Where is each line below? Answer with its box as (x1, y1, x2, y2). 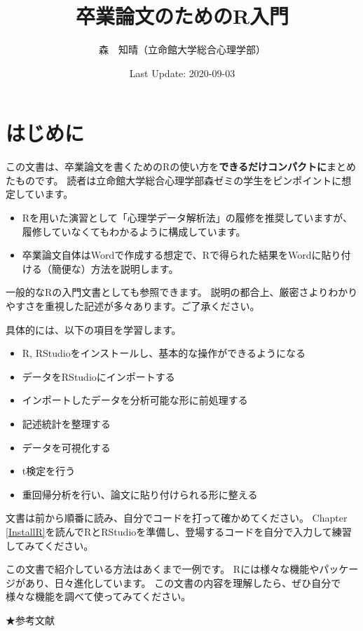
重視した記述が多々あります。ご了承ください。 (44, 299, 260, 313)
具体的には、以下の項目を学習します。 (6, 322, 181, 337)
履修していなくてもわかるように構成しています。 (22, 224, 246, 238)
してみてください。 (6, 538, 94, 552)
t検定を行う (22, 463, 76, 478)
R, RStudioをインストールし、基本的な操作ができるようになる (22, 346, 306, 360)
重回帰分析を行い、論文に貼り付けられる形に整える (22, 487, 258, 501)
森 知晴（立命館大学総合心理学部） (99, 42, 266, 57)
